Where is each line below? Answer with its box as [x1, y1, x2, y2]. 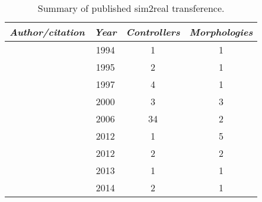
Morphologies [189, 25, 253, 39]
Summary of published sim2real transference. [37, 1, 225, 15]
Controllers [126, 25, 180, 39]
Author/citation [9, 25, 85, 39]
